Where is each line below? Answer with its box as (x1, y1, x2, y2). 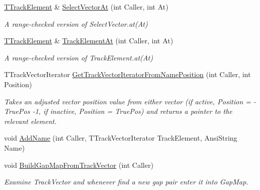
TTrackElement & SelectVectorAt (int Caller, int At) (4, 2, 169, 12)
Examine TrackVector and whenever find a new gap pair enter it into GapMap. (4, 176, 248, 187)
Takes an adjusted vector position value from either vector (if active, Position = (4, 96, 251, 106)
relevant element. (4, 115, 57, 126)
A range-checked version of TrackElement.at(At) (4, 52, 153, 62)
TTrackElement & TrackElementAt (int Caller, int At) (4, 35, 173, 46)
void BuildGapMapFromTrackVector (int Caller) (4, 159, 153, 170)
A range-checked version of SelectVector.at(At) (4, 18, 148, 29)
